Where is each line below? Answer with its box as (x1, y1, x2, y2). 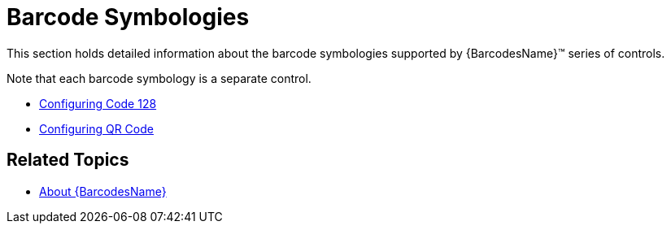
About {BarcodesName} (39, 184, 167, 198)
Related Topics (7, 150, 129, 171)
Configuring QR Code (39, 121, 154, 136)
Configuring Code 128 (39, 96, 157, 111)
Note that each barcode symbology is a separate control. (7, 71, 312, 85)
